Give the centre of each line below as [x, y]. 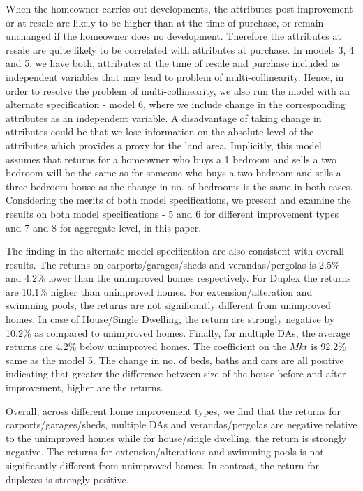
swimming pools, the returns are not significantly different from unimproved [168, 305]
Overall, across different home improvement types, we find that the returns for [173, 410]
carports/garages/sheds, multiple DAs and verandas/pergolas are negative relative [181, 424]
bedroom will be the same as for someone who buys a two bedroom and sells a [173, 173]
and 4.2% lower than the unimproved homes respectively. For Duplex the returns [178, 278]
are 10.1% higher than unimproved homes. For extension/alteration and [159, 291]
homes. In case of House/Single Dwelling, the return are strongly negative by [170, 319]
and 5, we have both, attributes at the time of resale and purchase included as [173, 63]
